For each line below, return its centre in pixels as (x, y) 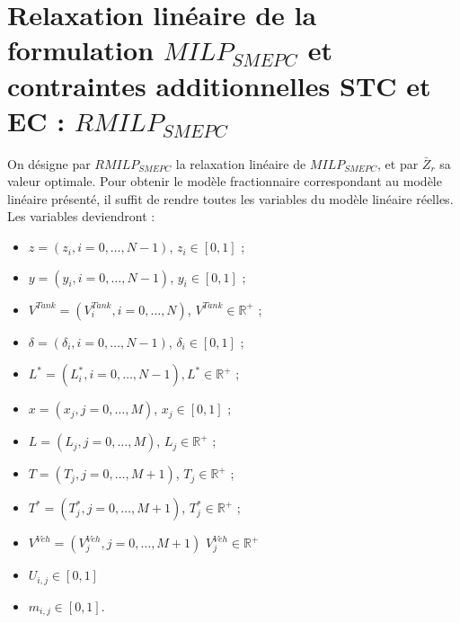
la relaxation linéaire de (241, 163)
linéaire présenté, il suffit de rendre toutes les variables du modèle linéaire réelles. (230, 198)
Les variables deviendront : (81, 216)
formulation (81, 50)
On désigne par (49, 163)
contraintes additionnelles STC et (219, 85)
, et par (398, 163)
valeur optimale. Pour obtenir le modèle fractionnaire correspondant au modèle (225, 181)
